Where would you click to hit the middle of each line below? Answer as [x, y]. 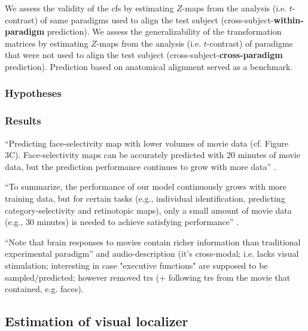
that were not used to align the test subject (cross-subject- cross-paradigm [144, 55]
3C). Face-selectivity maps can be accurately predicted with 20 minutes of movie [153, 155]
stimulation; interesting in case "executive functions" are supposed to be [136, 265]
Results [23, 121]
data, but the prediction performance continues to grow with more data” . [141, 166]
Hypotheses [33, 93]
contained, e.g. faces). [44, 289]
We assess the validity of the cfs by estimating [89, 8]
